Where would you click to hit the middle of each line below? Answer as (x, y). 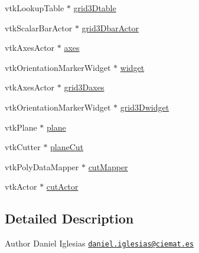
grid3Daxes (84, 87)
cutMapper (108, 166)
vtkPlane (21, 127)
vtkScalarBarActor (39, 27)
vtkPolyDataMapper (42, 166)
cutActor (62, 186)
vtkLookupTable (35, 8)
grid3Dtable (95, 8)
